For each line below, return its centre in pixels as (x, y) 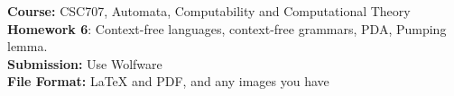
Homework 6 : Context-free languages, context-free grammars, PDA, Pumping (227, 28)
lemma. (28, 46)
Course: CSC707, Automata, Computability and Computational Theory (209, 11)
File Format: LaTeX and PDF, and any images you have (168, 81)
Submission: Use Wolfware (85, 63)
